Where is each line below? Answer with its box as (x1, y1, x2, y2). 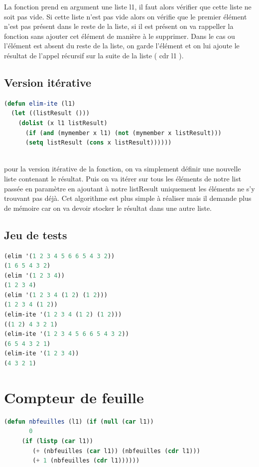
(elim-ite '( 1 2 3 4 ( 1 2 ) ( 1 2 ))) (4, 311, 122, 318)
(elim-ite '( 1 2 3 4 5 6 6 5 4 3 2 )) (4, 330, 129, 338)
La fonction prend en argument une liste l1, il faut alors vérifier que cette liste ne (4, 1, 252, 11)
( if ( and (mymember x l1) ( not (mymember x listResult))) (25, 129, 222, 137)
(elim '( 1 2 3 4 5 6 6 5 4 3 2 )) (4, 252, 115, 260)
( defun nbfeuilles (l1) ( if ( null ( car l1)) (4, 418, 154, 425)
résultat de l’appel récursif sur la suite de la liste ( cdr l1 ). (4, 50, 184, 60)
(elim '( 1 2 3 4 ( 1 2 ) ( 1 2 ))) (4, 291, 108, 299)
